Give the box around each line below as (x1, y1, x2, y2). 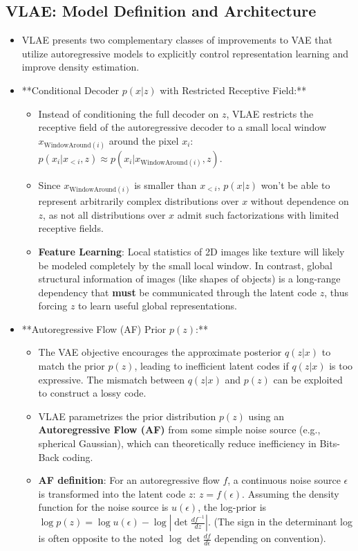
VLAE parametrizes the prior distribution (38, 408, 216, 423)
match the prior (38, 359, 105, 373)
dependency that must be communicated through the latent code (38, 284, 317, 299)
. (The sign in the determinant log (207, 514, 352, 529)
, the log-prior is (198, 500, 267, 514)
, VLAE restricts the (226, 106, 314, 120)
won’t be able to (261, 177, 330, 192)
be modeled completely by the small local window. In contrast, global (38, 258, 332, 272)
